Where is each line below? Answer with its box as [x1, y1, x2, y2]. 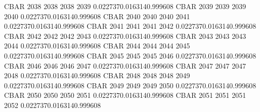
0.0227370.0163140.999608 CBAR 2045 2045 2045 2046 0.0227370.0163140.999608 [4, 50, 256, 61]
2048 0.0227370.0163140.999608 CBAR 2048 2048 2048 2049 [4, 70, 190, 81]
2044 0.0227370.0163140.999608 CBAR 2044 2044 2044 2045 [4, 40, 190, 51]
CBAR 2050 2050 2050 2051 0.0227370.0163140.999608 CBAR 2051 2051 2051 [4, 90, 246, 100]
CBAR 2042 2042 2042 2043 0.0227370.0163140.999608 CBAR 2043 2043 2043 [4, 30, 246, 41]
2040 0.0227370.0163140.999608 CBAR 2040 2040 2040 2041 [4, 11, 190, 21]
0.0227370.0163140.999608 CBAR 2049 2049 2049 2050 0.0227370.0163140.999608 [4, 80, 256, 90]
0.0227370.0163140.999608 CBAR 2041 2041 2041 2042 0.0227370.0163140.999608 [4, 21, 256, 31]
